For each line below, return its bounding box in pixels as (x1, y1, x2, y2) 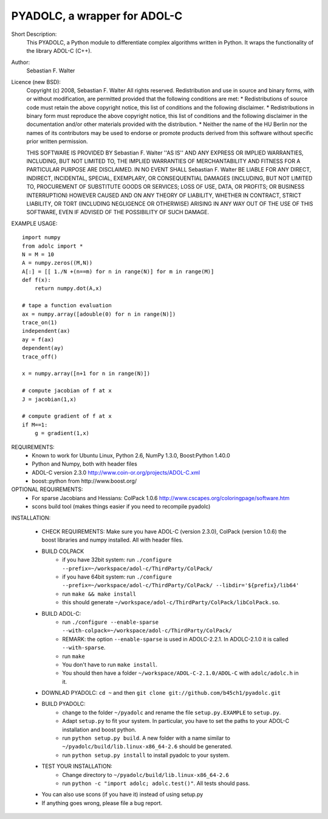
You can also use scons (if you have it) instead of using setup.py (41, 791, 203, 798)
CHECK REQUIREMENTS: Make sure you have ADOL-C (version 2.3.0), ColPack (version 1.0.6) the (41, 528, 287, 535)
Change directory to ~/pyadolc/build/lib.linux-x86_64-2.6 (62, 771, 229, 778)
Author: (11, 58, 30, 66)
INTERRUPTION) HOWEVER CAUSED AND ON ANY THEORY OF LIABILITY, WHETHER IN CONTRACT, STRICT (26, 192, 302, 199)
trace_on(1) (22, 319, 58, 326)
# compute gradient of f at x (22, 413, 112, 420)
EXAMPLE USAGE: (11, 220, 58, 227)
